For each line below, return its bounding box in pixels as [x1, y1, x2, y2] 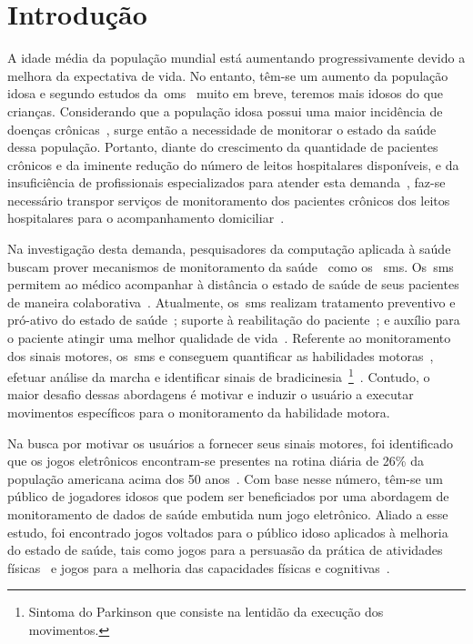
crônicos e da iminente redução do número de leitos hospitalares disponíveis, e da [7, 155, 459, 174]
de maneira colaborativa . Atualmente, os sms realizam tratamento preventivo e [7, 292, 456, 311]
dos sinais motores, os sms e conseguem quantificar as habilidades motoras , [7, 346, 434, 365]
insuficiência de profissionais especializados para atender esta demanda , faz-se [7, 173, 446, 192]
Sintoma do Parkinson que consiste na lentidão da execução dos [28, 602, 384, 621]
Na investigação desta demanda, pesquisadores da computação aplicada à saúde [7, 239, 451, 258]
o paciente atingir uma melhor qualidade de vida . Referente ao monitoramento [7, 328, 451, 347]
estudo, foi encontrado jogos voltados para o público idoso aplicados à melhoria [7, 522, 448, 541]
